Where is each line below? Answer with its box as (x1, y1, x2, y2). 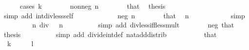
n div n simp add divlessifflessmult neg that (32, 20, 234, 30)
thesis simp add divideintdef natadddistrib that (3, 29, 217, 39)
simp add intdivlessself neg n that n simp (3, 10, 245, 20)
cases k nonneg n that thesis (19, 1, 166, 11)
